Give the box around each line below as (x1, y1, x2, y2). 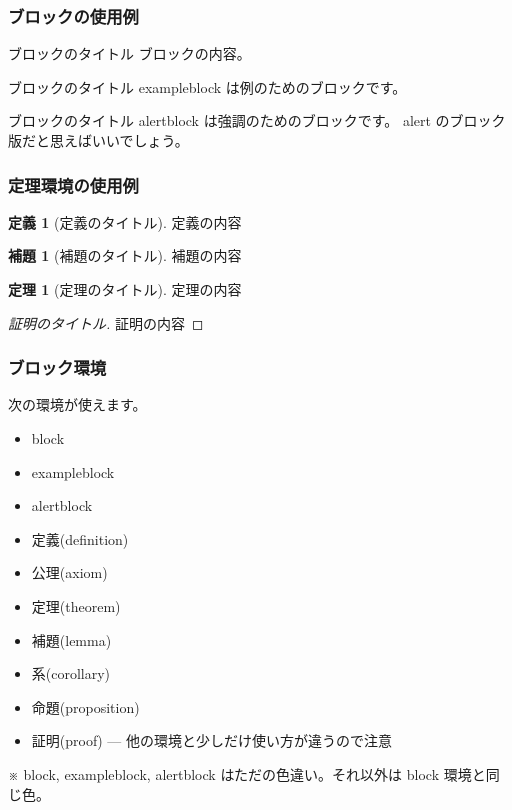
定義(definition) (31, 528, 129, 549)
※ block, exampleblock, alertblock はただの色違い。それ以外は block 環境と (8, 763, 486, 784)
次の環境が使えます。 (8, 394, 147, 415)
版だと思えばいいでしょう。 (8, 130, 189, 150)
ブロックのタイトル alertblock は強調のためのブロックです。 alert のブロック (8, 110, 506, 131)
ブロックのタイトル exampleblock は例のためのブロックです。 (8, 76, 407, 97)
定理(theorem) (31, 595, 121, 616)
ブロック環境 (8, 355, 107, 380)
